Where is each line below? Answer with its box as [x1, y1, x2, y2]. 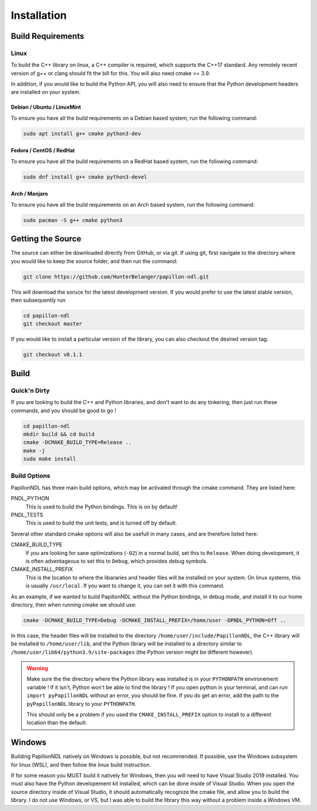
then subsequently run [11, 297, 66, 304]
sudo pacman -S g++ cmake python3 [23, 217, 123, 223]
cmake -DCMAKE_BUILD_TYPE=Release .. [23, 439, 132, 446]
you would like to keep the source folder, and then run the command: [11, 257, 178, 264]
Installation [11, 9, 67, 22]
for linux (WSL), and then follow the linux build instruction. [11, 761, 151, 768]
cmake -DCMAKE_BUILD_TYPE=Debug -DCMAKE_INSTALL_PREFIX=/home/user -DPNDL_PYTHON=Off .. [23, 617, 287, 624]
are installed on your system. [11, 89, 81, 96]
